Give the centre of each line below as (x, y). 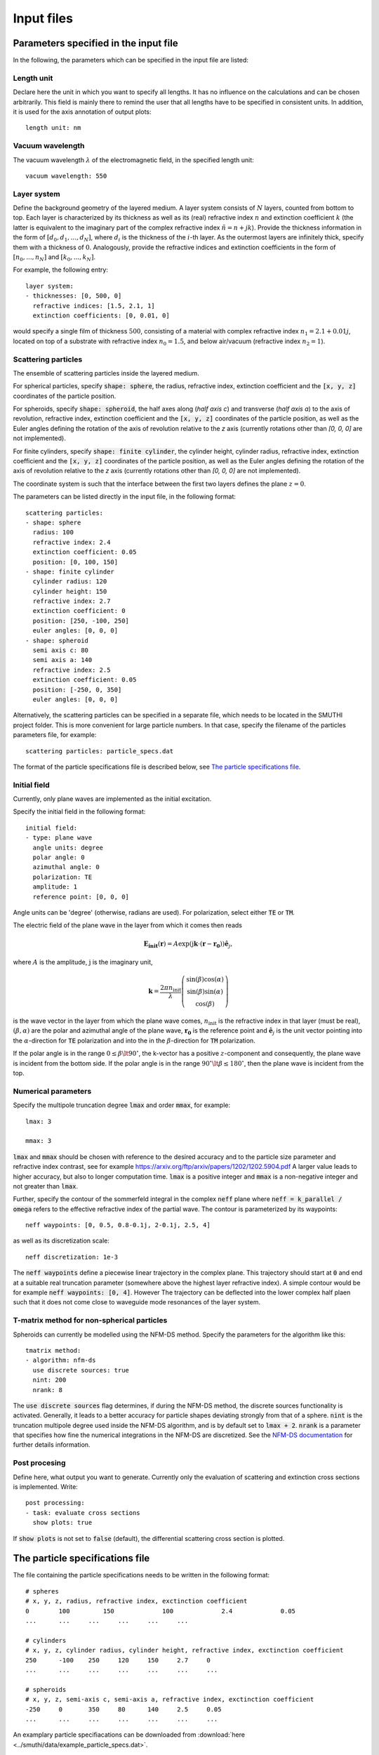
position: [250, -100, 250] (81, 621)
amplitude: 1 (55, 887)
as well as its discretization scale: (61, 1241)
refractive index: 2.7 (72, 601)
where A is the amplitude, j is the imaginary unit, (83, 962)
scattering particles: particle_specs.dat (100, 751)
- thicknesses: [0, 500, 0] (74, 296)
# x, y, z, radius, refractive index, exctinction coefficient (137, 1601)
